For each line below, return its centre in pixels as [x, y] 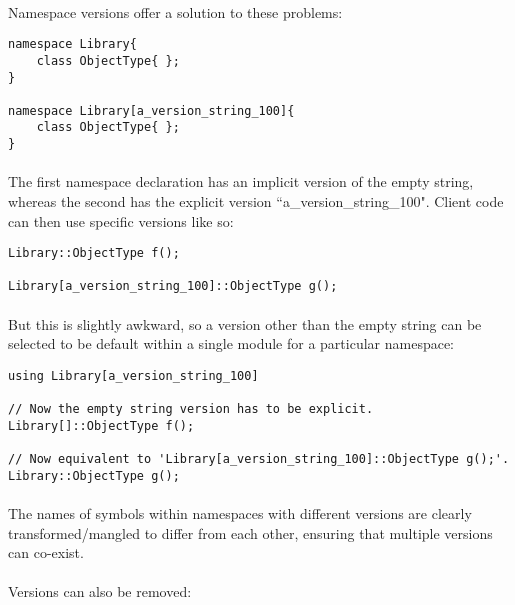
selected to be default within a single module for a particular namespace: [231, 343]
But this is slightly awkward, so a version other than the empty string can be [245, 323]
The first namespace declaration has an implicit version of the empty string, [241, 181]
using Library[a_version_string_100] [133, 375]
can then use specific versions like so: [121, 220]
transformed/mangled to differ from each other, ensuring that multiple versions [250, 532]
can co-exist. [46, 552]
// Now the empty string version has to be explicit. [191, 409]
